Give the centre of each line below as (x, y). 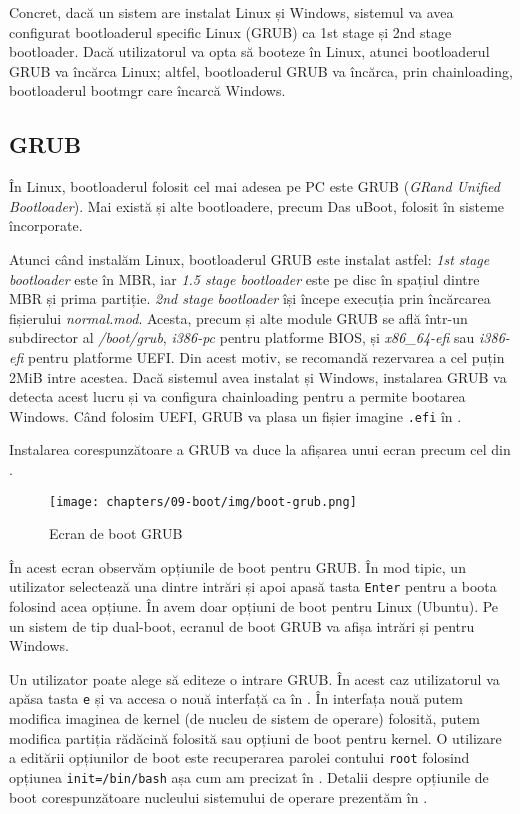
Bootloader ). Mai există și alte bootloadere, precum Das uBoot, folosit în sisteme (257, 205)
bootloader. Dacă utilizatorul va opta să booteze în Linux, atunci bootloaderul (249, 51)
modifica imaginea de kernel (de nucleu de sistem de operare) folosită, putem (244, 718)
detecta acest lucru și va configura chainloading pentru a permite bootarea (237, 396)
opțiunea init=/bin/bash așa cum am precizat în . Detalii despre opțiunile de (249, 776)
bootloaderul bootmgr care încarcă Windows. (147, 90)
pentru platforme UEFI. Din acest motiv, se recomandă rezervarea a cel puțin (266, 356)
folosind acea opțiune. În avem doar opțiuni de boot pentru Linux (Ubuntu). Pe (254, 606)
